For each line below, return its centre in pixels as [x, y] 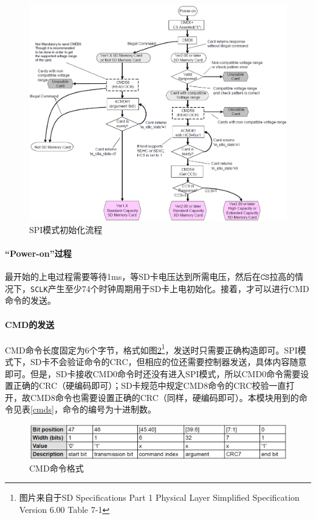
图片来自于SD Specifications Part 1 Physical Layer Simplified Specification [159, 497]
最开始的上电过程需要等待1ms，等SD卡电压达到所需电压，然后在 [133, 277]
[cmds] [42, 409]
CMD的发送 [30, 324]
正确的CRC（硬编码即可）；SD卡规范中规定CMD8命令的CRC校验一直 [149, 385]
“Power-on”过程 [38, 253]
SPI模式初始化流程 [66, 229]
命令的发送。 [30, 300]
